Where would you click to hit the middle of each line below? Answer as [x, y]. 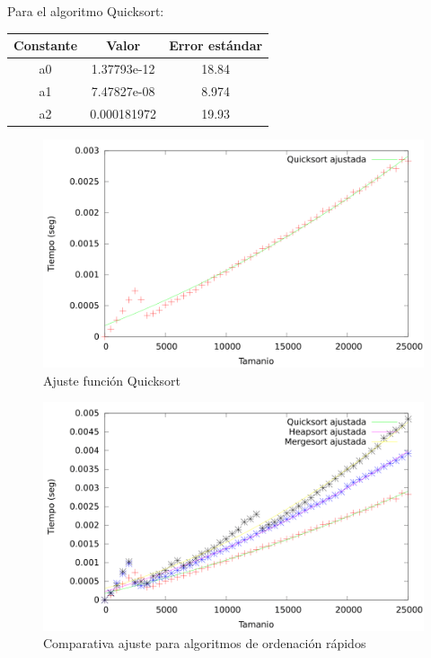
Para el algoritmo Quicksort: [86, 11]
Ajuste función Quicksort [112, 380]
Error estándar [216, 45]
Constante [46, 45]
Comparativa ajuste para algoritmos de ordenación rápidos [205, 643]
